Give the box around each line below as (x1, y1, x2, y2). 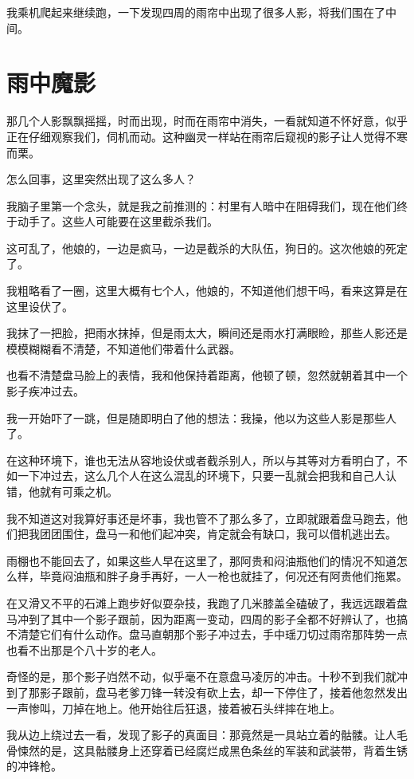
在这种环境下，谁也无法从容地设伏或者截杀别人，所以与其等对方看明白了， (6, 451, 396, 468)
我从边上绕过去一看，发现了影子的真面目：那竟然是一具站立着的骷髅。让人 (6, 726, 396, 743)
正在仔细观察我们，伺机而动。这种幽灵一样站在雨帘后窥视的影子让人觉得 (6, 128, 385, 144)
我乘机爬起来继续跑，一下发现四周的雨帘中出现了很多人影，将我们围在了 (6, 4, 385, 20)
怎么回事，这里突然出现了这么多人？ (6, 171, 196, 187)
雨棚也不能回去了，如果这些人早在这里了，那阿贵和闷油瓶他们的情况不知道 (6, 552, 396, 569)
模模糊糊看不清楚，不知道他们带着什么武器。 (6, 340, 240, 356)
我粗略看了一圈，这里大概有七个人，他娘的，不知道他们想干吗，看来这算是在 (6, 282, 408, 299)
